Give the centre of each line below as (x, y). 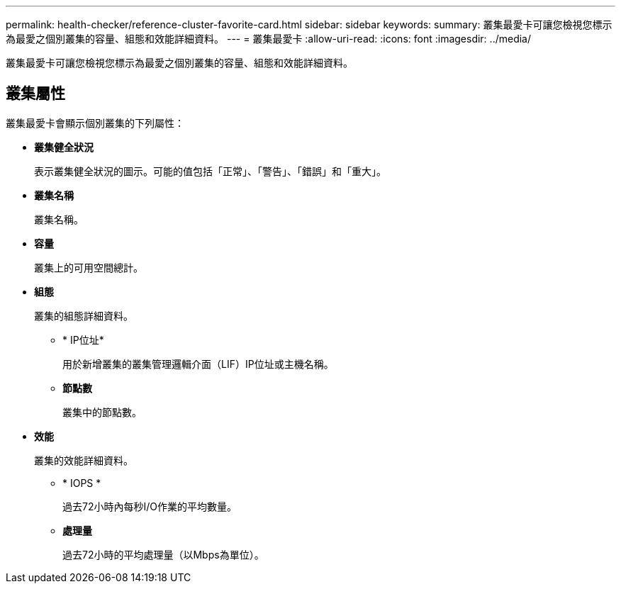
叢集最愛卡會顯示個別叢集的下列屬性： (95, 123)
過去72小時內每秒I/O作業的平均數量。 (150, 506)
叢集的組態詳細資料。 (84, 315)
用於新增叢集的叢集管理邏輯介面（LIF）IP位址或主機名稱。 (198, 364)
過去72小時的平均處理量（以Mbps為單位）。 (163, 554)
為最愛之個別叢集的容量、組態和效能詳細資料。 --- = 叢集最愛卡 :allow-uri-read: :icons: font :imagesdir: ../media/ (269, 39)
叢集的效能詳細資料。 (84, 460)
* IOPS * (82, 483)
